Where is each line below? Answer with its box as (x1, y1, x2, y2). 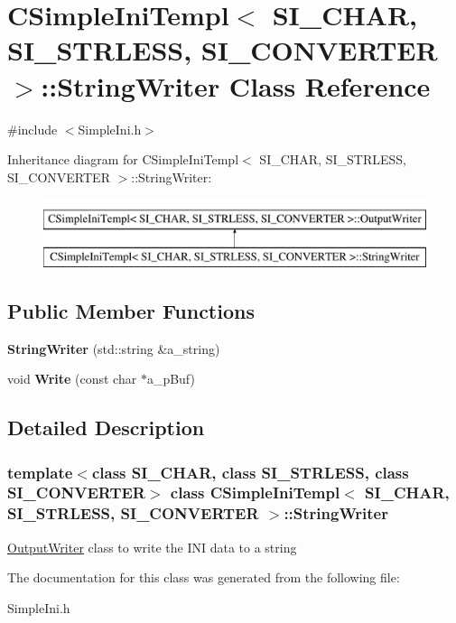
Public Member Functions (7, 296, 255, 324)
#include (7, 119, 58, 138)
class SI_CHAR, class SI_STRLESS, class (91, 460, 409, 483)
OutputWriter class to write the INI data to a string (7, 537, 297, 556)
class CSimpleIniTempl (170, 481, 340, 504)
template (7, 460, 73, 483)
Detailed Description (7, 414, 205, 442)
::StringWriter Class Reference (41, 67, 431, 104)
